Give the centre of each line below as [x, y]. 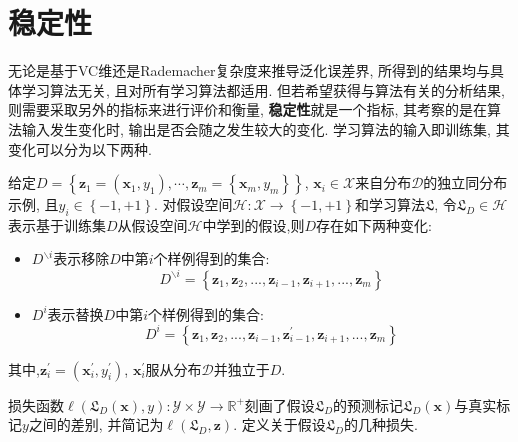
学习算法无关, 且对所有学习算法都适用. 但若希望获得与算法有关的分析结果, [263, 89]
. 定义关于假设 [279, 424]
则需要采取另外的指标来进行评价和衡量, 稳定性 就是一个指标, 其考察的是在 [248, 109]
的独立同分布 [465, 182]
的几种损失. [380, 424]
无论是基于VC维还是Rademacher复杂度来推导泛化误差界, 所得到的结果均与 [249, 70]
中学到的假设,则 [253, 224]
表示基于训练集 [57, 224]
